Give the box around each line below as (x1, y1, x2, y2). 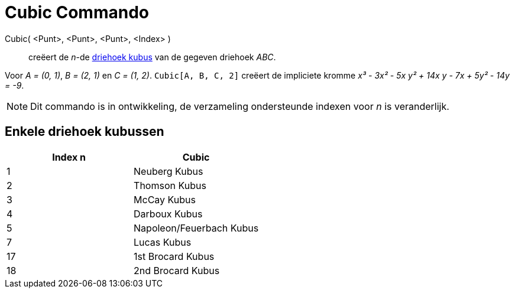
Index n (52, 151, 86, 163)
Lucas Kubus (134, 236, 192, 248)
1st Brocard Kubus (134, 250, 215, 262)
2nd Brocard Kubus (134, 264, 220, 276)
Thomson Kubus (134, 179, 206, 191)
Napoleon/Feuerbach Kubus (134, 222, 259, 234)
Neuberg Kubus (134, 165, 203, 177)
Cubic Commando (5, 2, 149, 22)
